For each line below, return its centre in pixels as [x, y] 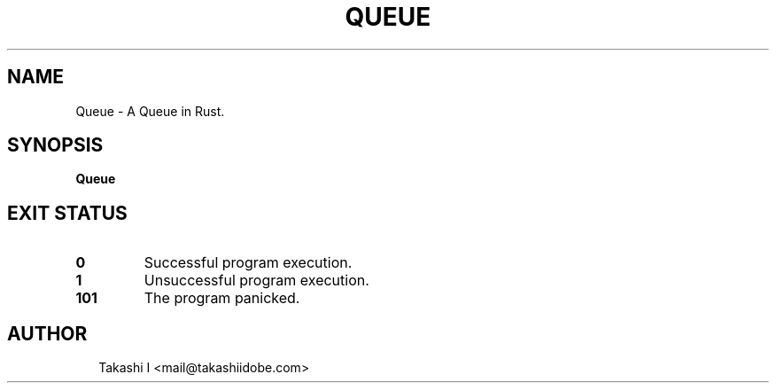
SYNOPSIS [55, 145]
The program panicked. [222, 298]
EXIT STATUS [67, 213]
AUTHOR [47, 333]
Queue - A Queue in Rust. [150, 111]
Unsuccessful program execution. [256, 281]
